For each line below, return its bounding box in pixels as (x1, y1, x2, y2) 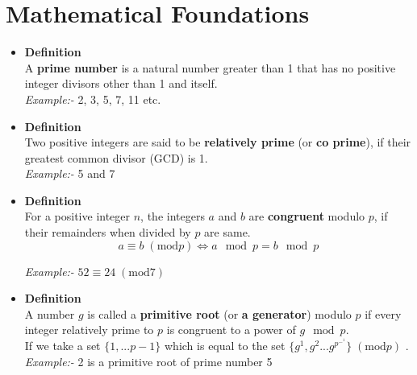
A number (24, 305, 75, 322)
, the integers (140, 208, 205, 225)
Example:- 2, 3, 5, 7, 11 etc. (24, 90, 161, 107)
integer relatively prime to (24, 321, 154, 338)
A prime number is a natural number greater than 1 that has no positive (24, 59, 396, 76)
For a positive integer (24, 208, 131, 225)
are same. (204, 224, 251, 241)
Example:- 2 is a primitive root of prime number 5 (24, 352, 273, 369)
